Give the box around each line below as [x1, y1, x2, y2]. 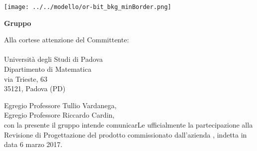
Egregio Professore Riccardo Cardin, [4, 110, 115, 120]
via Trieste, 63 [4, 73, 48, 84]
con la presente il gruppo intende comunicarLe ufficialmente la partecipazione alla [4, 120, 253, 130]
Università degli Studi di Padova [4, 54, 103, 64]
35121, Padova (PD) [4, 83, 66, 94]
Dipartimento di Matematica [4, 64, 91, 74]
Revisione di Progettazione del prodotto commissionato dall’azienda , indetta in [4, 129, 247, 140]
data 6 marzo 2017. [4, 139, 63, 150]
